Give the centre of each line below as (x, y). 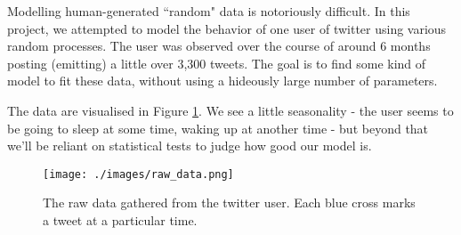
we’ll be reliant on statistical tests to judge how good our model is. (190, 146)
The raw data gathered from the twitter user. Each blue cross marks (229, 203)
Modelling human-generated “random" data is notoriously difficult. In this (209, 11)
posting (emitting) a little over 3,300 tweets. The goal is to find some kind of (217, 63)
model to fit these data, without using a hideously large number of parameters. (222, 81)
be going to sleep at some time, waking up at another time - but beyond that (218, 128)
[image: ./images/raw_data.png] (138, 174)
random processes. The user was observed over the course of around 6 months (219, 46)
